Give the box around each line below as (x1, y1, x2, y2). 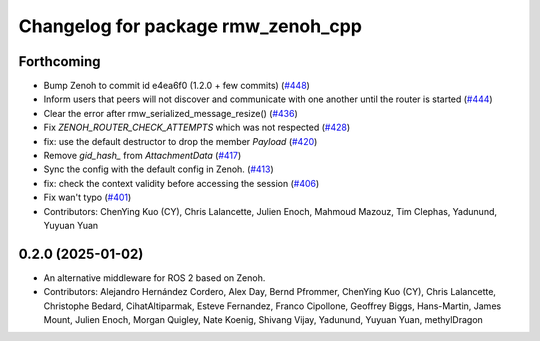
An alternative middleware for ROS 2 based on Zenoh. (43, 271, 266, 284)
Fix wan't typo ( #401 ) (43, 191, 132, 204)
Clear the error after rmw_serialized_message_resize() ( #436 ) (43, 107, 299, 119)
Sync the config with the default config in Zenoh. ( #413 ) (43, 163, 274, 175)
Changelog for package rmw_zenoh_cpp (18, 15, 362, 37)
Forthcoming (18, 53, 101, 70)
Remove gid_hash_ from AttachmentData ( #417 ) (43, 150, 242, 162)
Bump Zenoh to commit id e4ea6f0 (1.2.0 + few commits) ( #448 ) (43, 80, 310, 92)
